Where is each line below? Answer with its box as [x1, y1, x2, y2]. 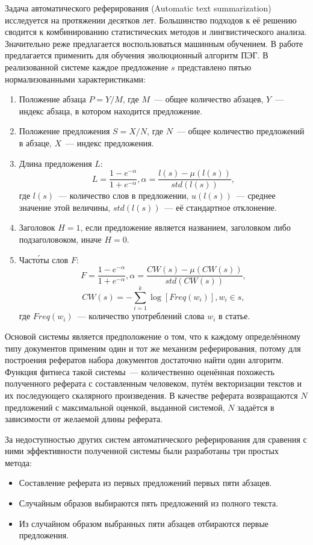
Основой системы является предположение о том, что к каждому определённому [5, 329, 301, 342]
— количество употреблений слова [77, 310, 205, 322]
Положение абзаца [19, 93, 86, 105]
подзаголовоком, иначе [19, 232, 102, 245]
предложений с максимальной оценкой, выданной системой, [5, 400, 225, 413]
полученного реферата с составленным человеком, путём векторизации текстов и [5, 377, 302, 390]
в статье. [218, 310, 250, 322]
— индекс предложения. [66, 136, 154, 149]
